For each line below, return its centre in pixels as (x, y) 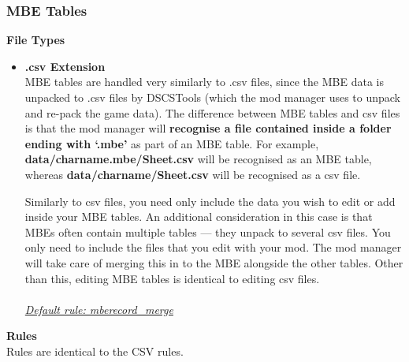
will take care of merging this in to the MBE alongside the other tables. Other (214, 262)
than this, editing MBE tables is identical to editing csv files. (172, 278)
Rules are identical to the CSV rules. (95, 351)
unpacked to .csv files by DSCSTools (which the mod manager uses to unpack (213, 97)
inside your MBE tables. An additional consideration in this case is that (199, 216)
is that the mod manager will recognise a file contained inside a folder (208, 128)
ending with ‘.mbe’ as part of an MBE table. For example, (172, 143)
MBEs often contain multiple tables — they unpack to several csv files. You (208, 231)
